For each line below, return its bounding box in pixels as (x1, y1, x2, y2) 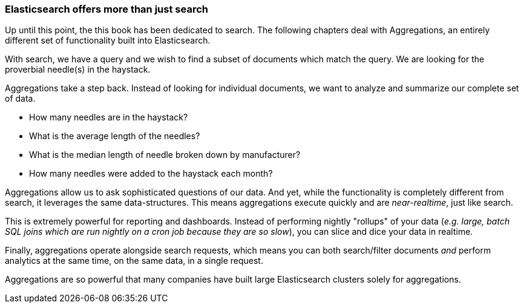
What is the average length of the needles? (29, 131, 200, 142)
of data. (5, 93, 36, 104)
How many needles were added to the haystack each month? (29, 168, 273, 179)
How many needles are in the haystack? (29, 112, 188, 123)
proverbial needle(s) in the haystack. (5, 64, 151, 75)
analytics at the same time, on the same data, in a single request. (5, 255, 263, 266)
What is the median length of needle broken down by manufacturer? (29, 149, 301, 160)
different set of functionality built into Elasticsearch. (5, 35, 211, 46)
